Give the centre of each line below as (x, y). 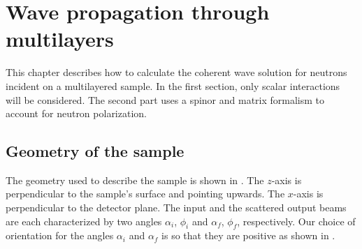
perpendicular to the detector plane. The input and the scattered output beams (176, 207)
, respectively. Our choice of (296, 221)
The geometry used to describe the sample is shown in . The (135, 180)
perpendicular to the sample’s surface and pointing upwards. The (145, 194)
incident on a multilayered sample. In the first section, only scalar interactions (173, 85)
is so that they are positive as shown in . (248, 235)
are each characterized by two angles (84, 221)
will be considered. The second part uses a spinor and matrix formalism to (165, 99)
